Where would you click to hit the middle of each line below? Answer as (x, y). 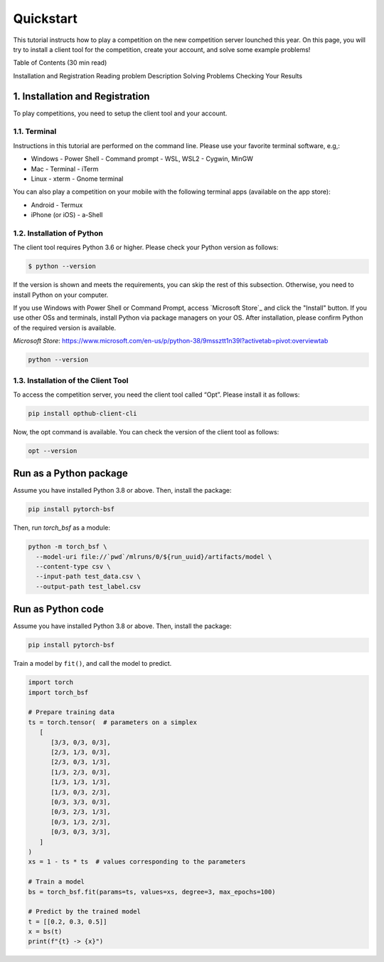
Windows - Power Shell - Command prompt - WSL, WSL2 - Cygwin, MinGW (142, 159)
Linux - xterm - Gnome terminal (77, 179)
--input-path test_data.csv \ (89, 576)
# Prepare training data (71, 712)
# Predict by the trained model (85, 912)
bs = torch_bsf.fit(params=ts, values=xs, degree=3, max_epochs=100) (152, 892)
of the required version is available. (65, 328)
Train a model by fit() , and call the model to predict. (92, 664)
